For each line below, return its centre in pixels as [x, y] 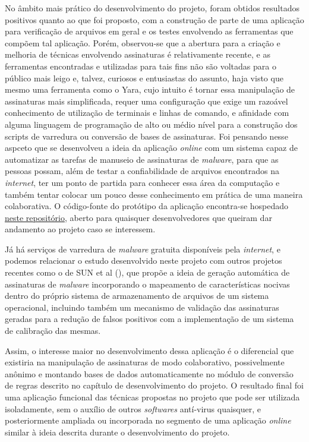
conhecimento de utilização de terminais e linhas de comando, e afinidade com [147, 113]
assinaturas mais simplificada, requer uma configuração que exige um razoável [146, 101]
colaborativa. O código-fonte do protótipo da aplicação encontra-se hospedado [147, 206]
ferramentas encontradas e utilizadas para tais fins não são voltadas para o [141, 66]
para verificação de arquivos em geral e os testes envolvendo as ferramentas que [149, 31]
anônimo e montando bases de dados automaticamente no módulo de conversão [149, 373]
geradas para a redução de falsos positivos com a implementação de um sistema [149, 319]
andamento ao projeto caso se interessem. [80, 229]
